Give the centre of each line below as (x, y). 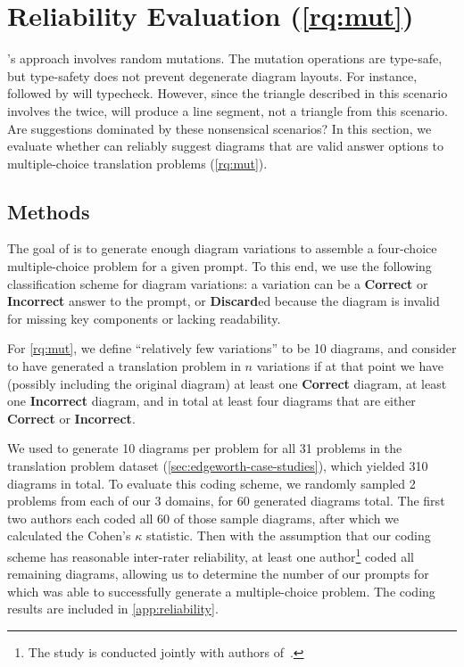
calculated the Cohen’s (69, 535)
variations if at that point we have (350, 366)
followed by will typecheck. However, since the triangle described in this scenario (228, 93)
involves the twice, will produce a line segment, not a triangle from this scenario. (228, 110)
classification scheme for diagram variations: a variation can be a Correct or (218, 283)
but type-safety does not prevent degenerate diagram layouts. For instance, (212, 75)
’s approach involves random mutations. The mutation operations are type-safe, (225, 58)
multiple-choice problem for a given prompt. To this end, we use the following (220, 266)
